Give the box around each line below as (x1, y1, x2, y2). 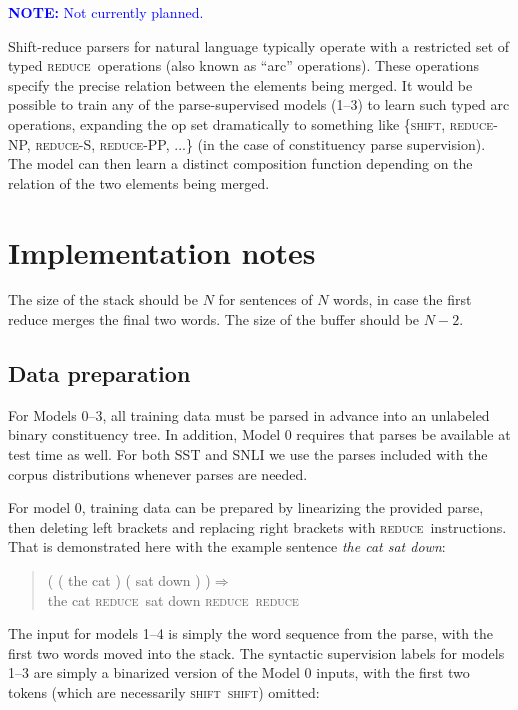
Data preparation (8, 358, 191, 389)
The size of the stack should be (8, 289, 198, 310)
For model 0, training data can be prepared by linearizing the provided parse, (8, 497, 484, 518)
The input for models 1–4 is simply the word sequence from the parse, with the (8, 623, 494, 644)
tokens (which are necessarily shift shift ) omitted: (8, 681, 320, 702)
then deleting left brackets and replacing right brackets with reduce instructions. (8, 516, 507, 537)
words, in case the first (333, 289, 472, 310)
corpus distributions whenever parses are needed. (8, 463, 308, 484)
